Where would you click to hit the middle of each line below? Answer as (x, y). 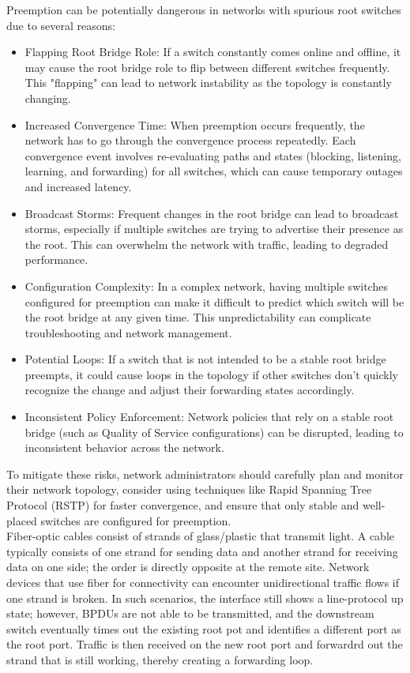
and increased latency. (78, 186)
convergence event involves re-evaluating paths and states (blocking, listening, (213, 155)
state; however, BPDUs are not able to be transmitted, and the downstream (190, 613)
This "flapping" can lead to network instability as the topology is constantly (208, 83)
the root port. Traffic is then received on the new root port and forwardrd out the (205, 644)
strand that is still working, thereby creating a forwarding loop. (160, 659)
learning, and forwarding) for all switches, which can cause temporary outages (214, 171)
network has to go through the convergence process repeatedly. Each (190, 140)
